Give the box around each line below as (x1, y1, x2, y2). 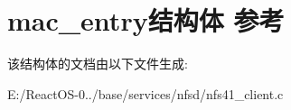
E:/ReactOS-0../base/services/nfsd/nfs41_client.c (7, 84, 284, 103)
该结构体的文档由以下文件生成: (7, 54, 188, 73)
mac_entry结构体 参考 (7, 2, 285, 39)
